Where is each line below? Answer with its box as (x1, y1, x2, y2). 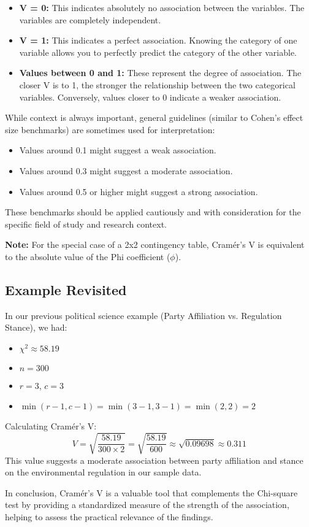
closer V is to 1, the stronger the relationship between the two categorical (19, 78, 296, 91)
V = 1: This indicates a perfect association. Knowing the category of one (19, 34, 297, 47)
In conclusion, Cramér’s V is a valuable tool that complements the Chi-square (5, 486, 298, 499)
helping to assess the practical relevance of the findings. (5, 510, 213, 523)
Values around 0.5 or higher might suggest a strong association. (19, 185, 258, 198)
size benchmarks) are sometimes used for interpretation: (5, 123, 215, 136)
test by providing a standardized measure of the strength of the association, (5, 498, 289, 511)
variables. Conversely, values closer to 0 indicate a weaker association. (19, 90, 281, 103)
